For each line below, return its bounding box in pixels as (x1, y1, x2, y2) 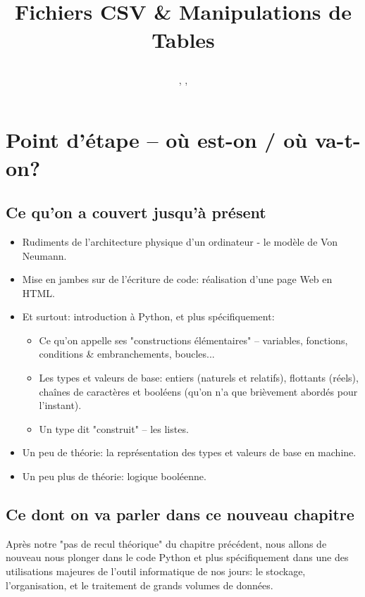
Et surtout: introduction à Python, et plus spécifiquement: (22, 309, 275, 324)
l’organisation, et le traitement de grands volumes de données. (6, 577, 273, 592)
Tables (151, 25, 215, 54)
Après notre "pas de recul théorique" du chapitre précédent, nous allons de (6, 536, 327, 551)
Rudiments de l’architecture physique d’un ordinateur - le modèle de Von (22, 234, 338, 249)
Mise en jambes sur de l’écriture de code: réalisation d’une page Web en (22, 272, 333, 287)
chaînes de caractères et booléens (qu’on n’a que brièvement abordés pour (39, 384, 358, 398)
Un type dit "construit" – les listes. (39, 421, 189, 436)
